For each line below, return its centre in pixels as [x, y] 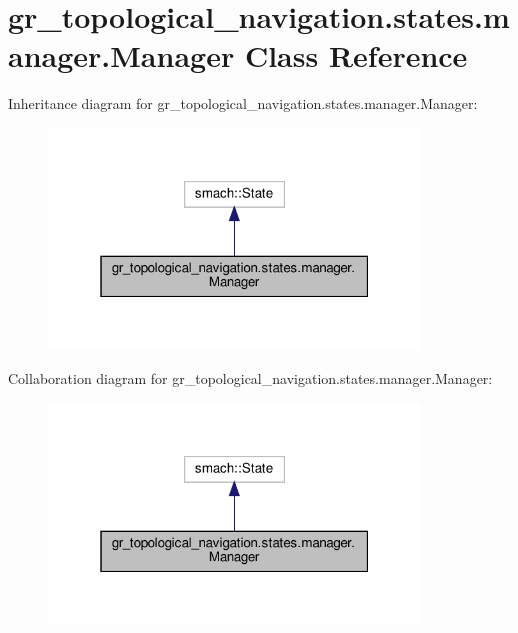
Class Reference [356, 55]
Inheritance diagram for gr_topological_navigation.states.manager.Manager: [243, 103]
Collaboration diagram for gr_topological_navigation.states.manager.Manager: [250, 377]
